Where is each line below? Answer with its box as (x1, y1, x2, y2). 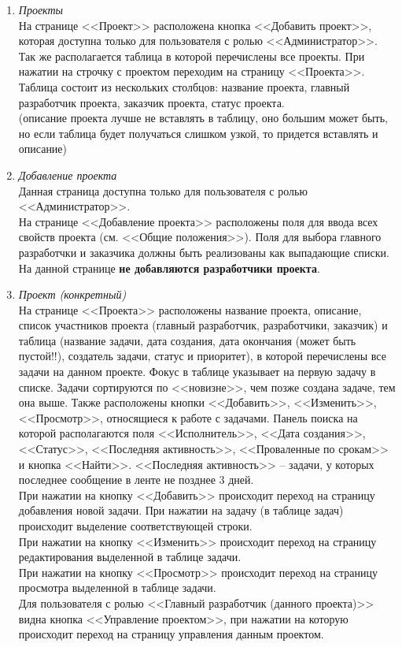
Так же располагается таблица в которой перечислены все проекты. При (18, 47, 365, 64)
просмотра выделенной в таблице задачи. (18, 579, 216, 596)
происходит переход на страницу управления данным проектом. (18, 626, 324, 642)
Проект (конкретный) (18, 286, 127, 303)
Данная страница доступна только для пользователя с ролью (18, 182, 308, 199)
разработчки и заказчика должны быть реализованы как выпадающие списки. (18, 244, 389, 260)
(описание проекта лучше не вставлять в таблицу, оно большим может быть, (18, 110, 388, 126)
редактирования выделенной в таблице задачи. (18, 548, 242, 565)
